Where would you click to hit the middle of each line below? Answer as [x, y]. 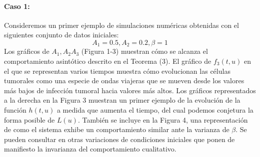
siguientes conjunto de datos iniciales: [61, 35]
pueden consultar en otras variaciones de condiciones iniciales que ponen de [119, 139]
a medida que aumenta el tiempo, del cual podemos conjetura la [155, 110]
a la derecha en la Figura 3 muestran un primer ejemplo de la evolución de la [122, 100]
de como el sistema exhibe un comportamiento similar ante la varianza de [117, 129]
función [15, 110]
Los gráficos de [27, 51]
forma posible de [29, 119]
